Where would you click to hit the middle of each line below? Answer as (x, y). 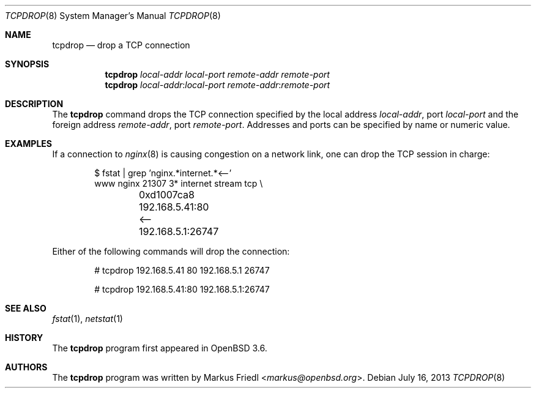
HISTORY (24, 338)
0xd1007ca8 (166, 195)
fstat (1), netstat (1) (87, 319)
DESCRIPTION (34, 104)
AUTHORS (26, 367)
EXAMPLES (28, 144)
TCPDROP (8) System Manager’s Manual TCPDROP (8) (113, 16)
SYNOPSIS (27, 64)
